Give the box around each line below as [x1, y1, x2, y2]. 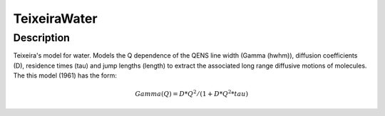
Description [13, 31, 71, 44]
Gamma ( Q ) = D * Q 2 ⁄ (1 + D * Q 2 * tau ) [135, 89, 249, 98]
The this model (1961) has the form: [13, 71, 117, 80]
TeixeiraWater [13, 11, 98, 26]
